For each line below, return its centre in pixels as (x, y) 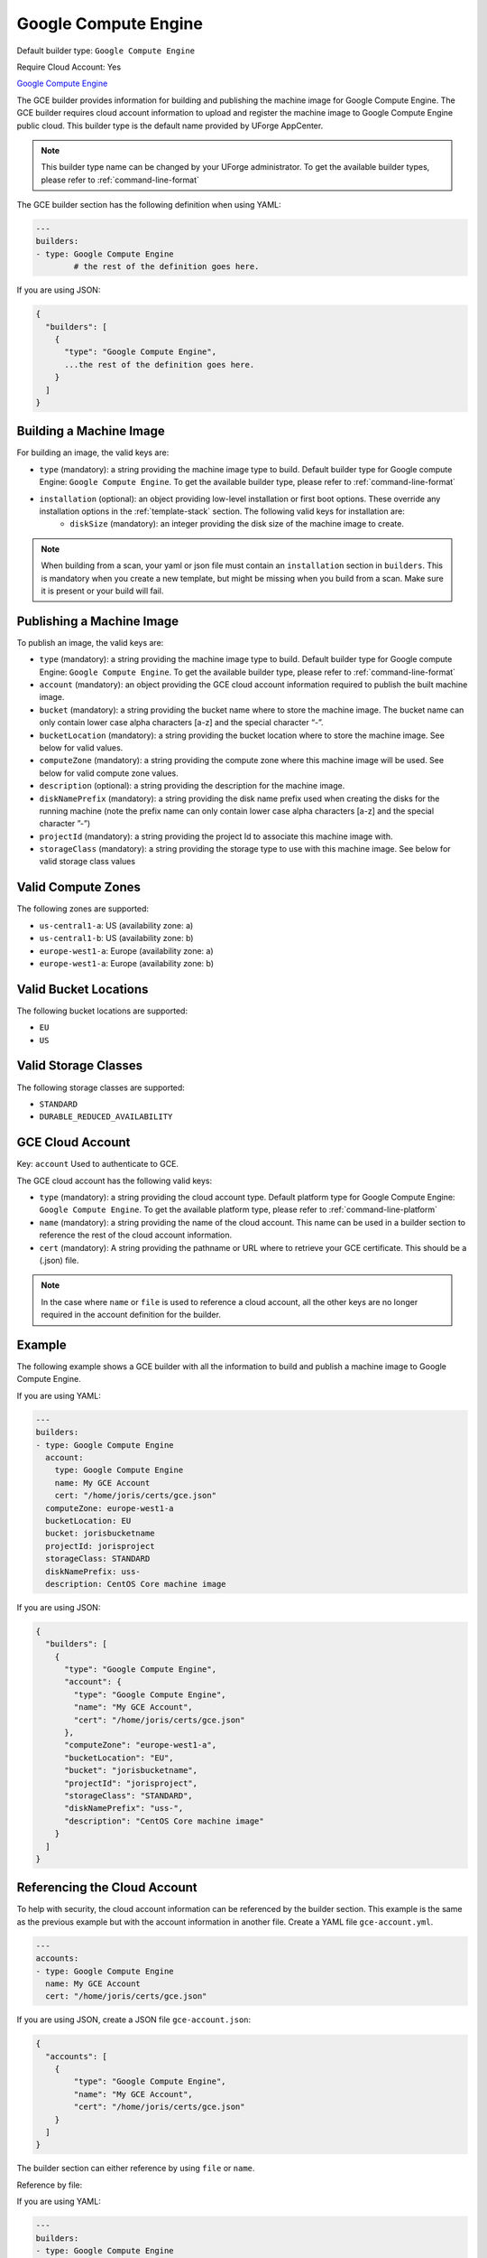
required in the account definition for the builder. (131, 1315)
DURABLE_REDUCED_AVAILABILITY (106, 1117)
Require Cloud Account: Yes (69, 67)
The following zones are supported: (83, 909)
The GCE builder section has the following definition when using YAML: (149, 205)
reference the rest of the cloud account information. (136, 1235)
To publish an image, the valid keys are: (90, 642)
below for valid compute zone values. (109, 773)
